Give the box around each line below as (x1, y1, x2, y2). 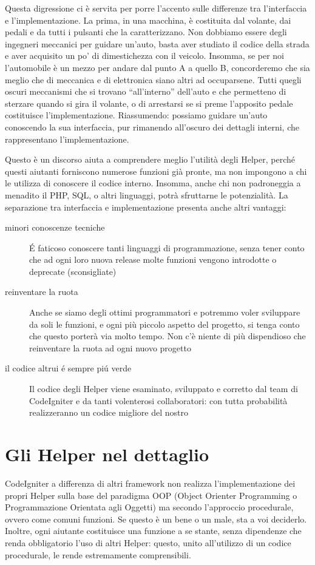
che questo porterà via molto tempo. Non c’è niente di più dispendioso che (29, 330, 306, 342)
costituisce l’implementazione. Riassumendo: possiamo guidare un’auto (5, 109, 268, 121)
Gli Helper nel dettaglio (5, 442, 209, 466)
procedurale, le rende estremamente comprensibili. (5, 548, 191, 561)
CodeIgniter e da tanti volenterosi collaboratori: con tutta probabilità (29, 394, 288, 407)
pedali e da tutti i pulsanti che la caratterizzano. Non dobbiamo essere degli (5, 25, 287, 38)
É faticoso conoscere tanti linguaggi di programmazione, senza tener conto (29, 241, 305, 254)
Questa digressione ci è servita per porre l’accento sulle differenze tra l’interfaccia (5, 2, 307, 14)
